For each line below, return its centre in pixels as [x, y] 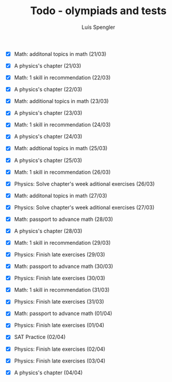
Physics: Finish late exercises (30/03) [59, 278]
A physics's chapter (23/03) [48, 113]
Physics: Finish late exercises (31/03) [59, 302]
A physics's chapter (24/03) [48, 137]
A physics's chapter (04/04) [48, 373]
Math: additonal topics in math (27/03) [60, 195]
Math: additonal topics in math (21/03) [60, 54]
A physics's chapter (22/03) [48, 89]
